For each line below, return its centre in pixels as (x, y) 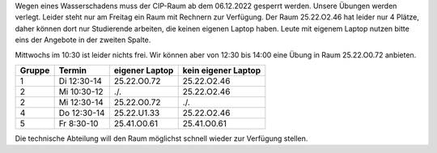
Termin (72, 70)
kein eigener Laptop (222, 70)
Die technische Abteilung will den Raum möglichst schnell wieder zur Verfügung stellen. (161, 138)
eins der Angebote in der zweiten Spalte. (83, 40)
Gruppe (35, 70)
